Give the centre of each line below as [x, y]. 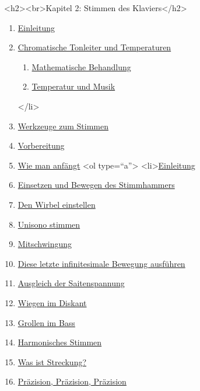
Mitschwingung [45, 244]
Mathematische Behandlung [81, 66]
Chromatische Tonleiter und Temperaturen [94, 47]
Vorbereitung [41, 145]
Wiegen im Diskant [52, 302]
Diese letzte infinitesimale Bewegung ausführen [101, 263]
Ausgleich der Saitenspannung [71, 283]
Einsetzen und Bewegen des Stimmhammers [96, 185]
